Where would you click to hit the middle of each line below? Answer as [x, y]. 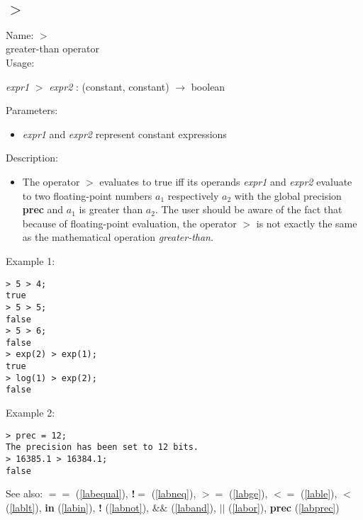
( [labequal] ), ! [105, 493]
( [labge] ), [248, 493]
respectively [193, 195]
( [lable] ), [319, 493]
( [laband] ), [194, 507]
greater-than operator [53, 49]
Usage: [20, 62]
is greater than [111, 209]
